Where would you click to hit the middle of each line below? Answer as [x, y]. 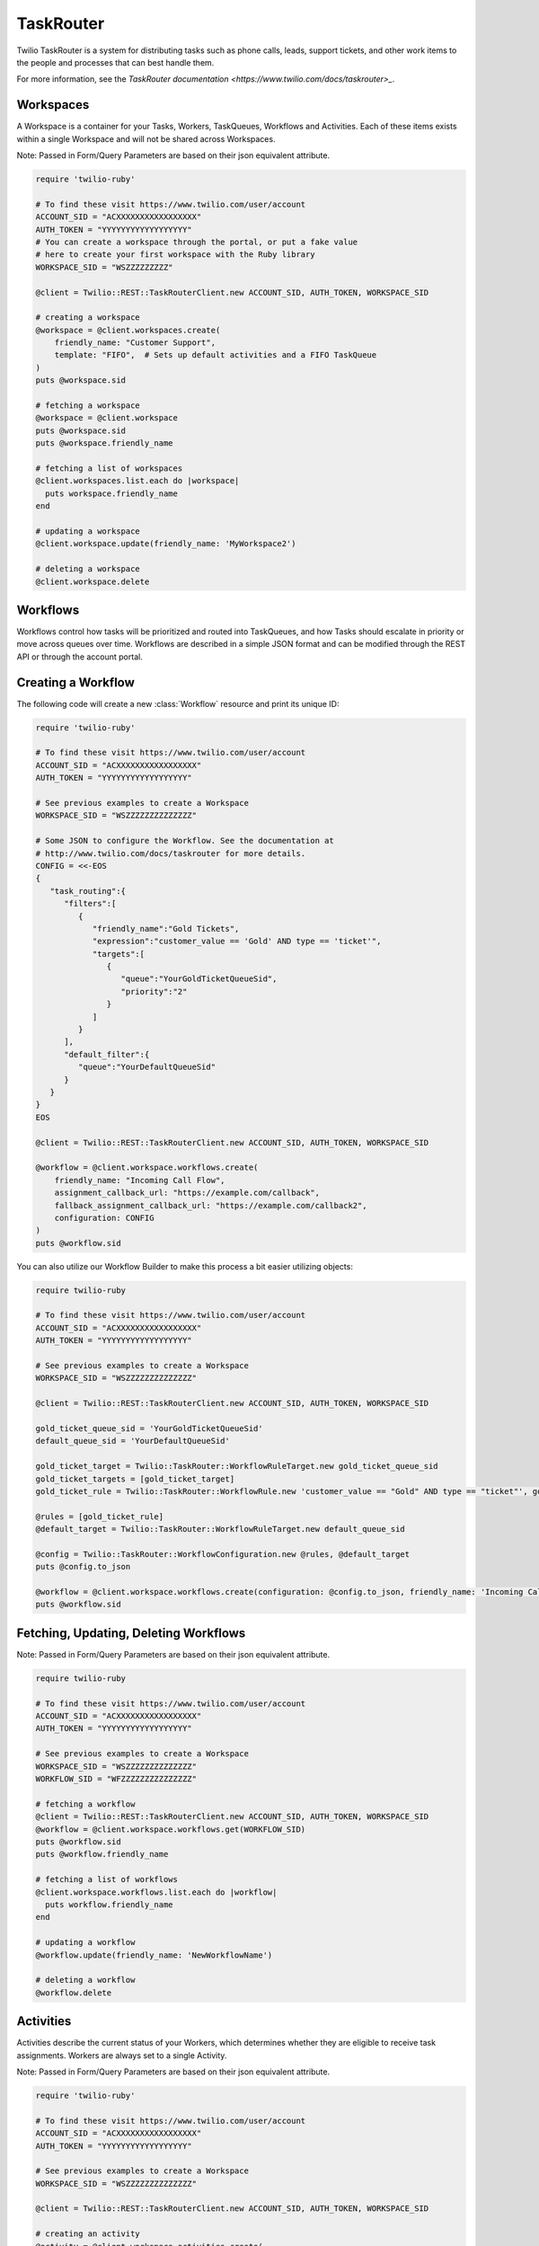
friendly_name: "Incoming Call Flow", [140, 1180]
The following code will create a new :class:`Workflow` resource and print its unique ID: [178, 703]
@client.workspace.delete [93, 581]
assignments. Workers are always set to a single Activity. [122, 2055]
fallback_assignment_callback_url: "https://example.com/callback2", [211, 1205]
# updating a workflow [85, 1942]
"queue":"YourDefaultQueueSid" [146, 1067]
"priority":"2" [154, 991]
